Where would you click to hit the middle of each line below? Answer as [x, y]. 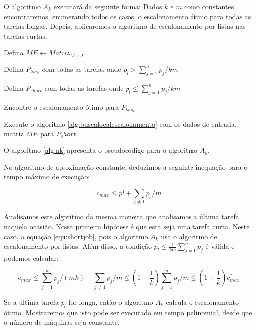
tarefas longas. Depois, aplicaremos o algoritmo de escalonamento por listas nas [125, 26]
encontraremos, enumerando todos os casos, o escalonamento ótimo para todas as [128, 16]
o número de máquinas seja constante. [62, 322]
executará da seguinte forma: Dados [108, 6]
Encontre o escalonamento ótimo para [62, 106]
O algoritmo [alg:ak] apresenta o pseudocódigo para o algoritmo [101, 150]
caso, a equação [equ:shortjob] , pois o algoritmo [76, 236]
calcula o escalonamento [202, 301]
